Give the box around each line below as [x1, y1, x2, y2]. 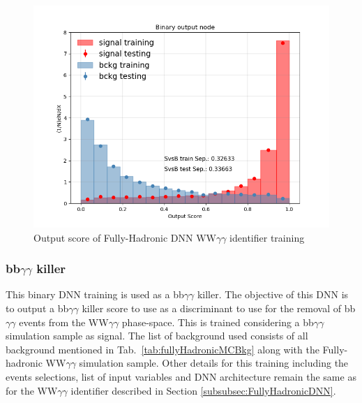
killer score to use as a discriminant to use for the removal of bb [82, 301, 356, 315]
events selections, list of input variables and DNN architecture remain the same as [6, 369, 356, 383]
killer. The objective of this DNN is [197, 287, 349, 302]
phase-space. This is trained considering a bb [121, 314, 314, 329]
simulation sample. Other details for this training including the [79, 356, 349, 370]
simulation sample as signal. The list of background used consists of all [6, 328, 308, 343]
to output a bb [6, 301, 69, 315]
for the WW [6, 383, 58, 397]
